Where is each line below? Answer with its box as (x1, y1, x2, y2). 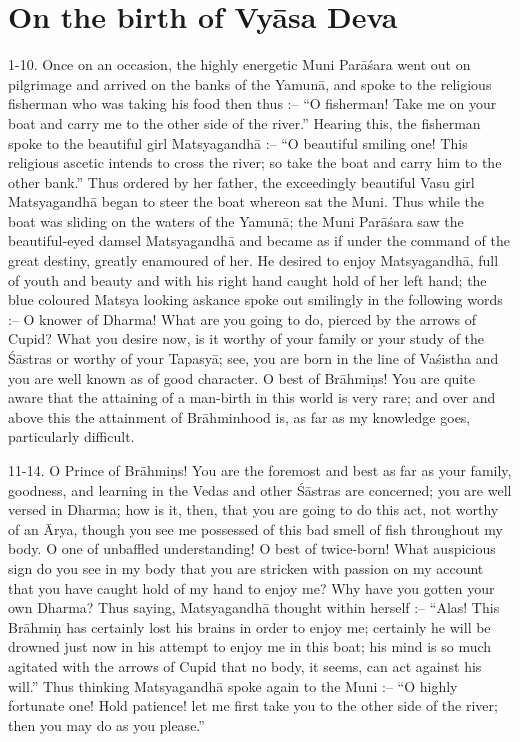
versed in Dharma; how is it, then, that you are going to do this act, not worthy (8, 499, 499, 520)
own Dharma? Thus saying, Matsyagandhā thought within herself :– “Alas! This (8, 597, 500, 618)
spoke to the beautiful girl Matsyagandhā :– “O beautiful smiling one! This (8, 132, 468, 153)
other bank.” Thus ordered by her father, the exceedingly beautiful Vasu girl (8, 171, 475, 192)
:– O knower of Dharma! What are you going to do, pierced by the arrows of (8, 308, 476, 329)
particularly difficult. (8, 426, 135, 447)
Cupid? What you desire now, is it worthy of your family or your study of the (8, 328, 485, 349)
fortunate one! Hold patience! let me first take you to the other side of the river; (8, 695, 498, 716)
